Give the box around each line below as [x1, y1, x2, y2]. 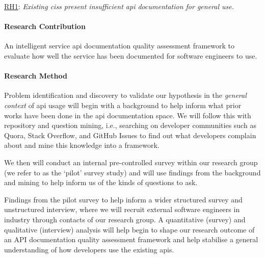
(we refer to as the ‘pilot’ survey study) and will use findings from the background [4, 167, 261, 177]
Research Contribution [4, 21, 86, 32]
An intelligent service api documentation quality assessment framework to [4, 40, 234, 51]
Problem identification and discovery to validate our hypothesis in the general [4, 90, 247, 100]
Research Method [4, 70, 67, 81]
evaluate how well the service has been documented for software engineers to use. [4, 50, 257, 61]
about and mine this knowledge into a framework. [4, 140, 160, 150]
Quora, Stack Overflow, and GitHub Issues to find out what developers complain [4, 130, 256, 140]
